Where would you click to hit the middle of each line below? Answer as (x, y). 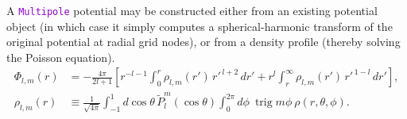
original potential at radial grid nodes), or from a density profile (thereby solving (203, 42)
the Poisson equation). (61, 57)
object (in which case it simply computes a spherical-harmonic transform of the (200, 26)
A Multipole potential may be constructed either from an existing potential (192, 10)
